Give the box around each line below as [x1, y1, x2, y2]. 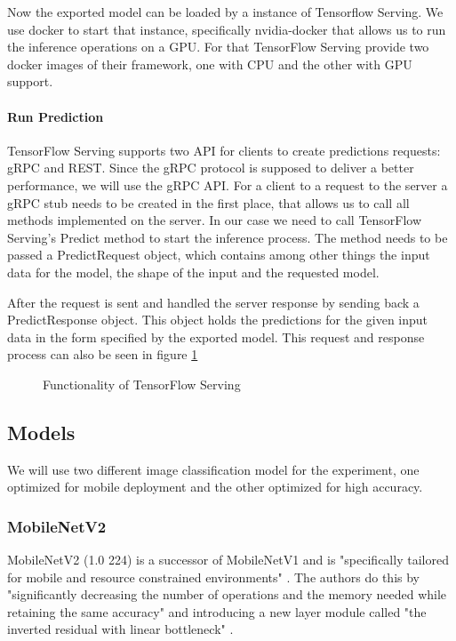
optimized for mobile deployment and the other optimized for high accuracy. [7, 477, 423, 496]
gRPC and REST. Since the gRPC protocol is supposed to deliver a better [7, 158, 414, 177]
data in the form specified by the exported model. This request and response [7, 327, 425, 346]
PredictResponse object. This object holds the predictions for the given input [7, 310, 428, 329]
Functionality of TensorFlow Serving [43, 374, 241, 393]
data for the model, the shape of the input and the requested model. [7, 262, 380, 281]
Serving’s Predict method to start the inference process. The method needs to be [7, 228, 448, 246]
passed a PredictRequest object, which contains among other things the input [7, 245, 430, 264]
